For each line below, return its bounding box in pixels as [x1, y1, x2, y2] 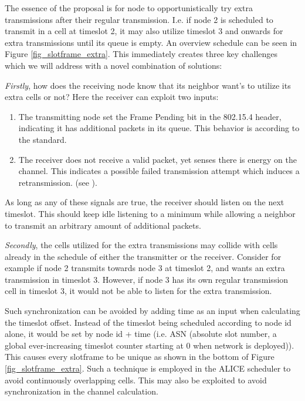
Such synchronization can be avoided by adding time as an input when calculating [5, 305, 300, 317]
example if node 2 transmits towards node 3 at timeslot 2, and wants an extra [5, 262, 285, 274]
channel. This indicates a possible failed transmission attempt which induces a [18, 165, 300, 177]
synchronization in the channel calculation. [5, 385, 158, 397]
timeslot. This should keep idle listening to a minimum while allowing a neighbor [5, 207, 296, 219]
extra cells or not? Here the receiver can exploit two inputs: [5, 91, 219, 103]
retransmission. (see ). [18, 176, 97, 188]
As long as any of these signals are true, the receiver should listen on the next [5, 196, 284, 208]
